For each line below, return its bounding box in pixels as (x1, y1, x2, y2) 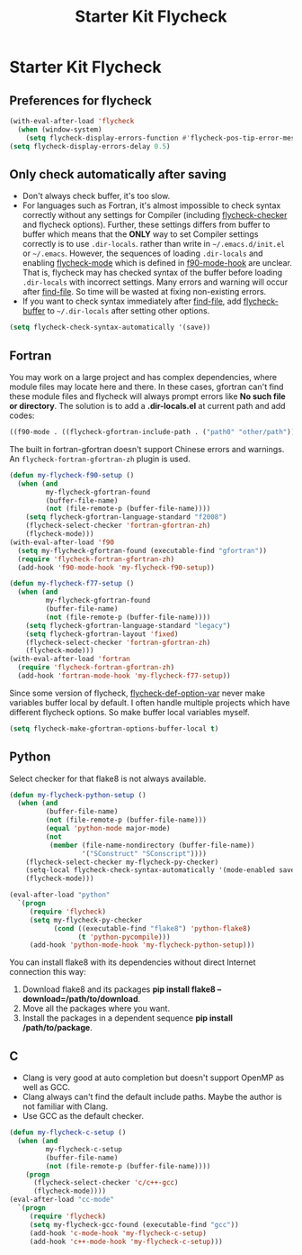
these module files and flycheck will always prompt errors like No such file (9, 391, 286, 402)
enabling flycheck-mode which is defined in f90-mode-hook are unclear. (22, 258, 292, 268)
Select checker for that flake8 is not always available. (9, 773, 207, 784)
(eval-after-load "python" (9, 890, 111, 900)
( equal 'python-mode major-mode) (45, 824, 171, 833)
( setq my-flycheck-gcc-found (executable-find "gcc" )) (29, 1220, 240, 1229)
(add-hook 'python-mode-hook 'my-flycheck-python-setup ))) (29, 941, 255, 950)
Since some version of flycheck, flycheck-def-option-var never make (9, 687, 265, 698)
